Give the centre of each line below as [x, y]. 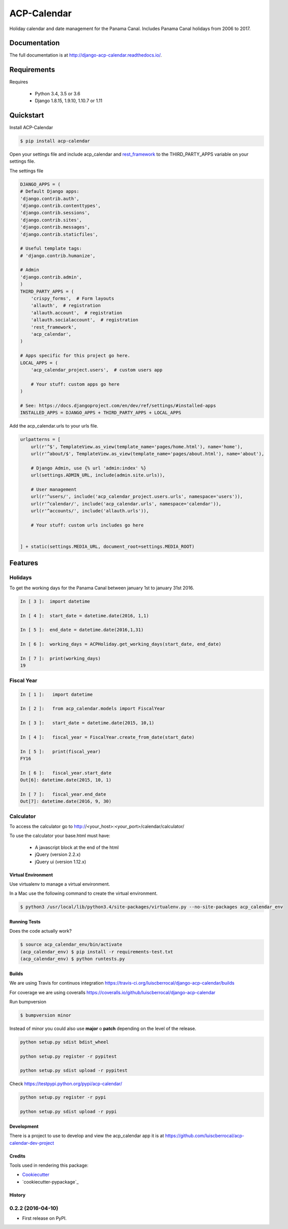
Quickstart [27, 115]
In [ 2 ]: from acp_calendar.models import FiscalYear [93, 709]
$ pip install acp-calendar [55, 141]
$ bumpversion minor [46, 1015]
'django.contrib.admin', [51, 277]
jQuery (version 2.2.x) [58, 855]
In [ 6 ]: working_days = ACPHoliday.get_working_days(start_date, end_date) [121, 644]
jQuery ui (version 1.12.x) [61, 862]
